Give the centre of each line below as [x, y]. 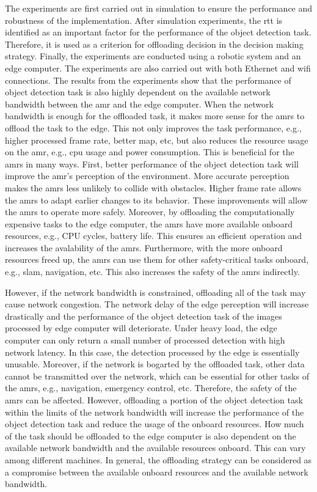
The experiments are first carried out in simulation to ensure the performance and [159, 8]
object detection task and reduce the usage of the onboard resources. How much [155, 424]
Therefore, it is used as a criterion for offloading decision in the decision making [154, 44]
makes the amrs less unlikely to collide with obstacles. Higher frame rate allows [153, 187]
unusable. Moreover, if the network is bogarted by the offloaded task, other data [155, 364]
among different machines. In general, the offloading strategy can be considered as [158, 459]
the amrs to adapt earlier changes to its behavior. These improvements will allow [156, 200]
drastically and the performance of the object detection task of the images [144, 316]
